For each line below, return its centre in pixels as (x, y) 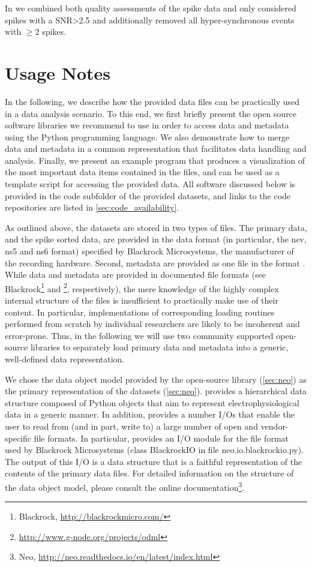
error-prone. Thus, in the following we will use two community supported (139, 335)
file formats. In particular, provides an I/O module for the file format (161, 438)
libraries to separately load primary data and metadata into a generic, (159, 347)
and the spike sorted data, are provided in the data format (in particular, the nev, (156, 239)
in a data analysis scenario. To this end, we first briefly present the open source (151, 113)
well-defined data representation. (65, 359)
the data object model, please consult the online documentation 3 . (125, 486)
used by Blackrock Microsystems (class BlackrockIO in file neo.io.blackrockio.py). (154, 450)
